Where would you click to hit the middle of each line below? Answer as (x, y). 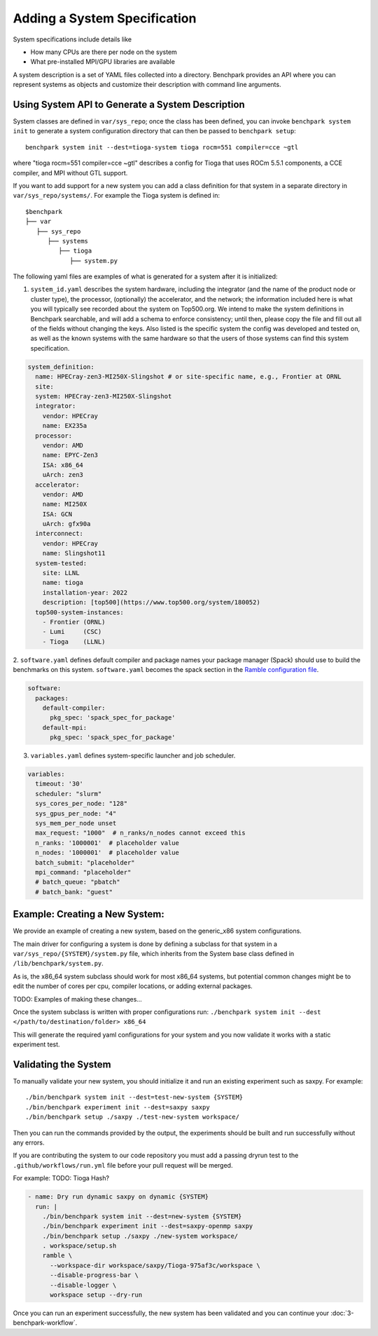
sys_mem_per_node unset (76, 823)
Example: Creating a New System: (89, 914)
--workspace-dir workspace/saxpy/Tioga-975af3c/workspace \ (155, 1265)
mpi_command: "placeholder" (83, 872)
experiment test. (36, 1044)
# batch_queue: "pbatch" (78, 882)
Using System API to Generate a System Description (129, 104)
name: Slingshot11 (74, 553)
